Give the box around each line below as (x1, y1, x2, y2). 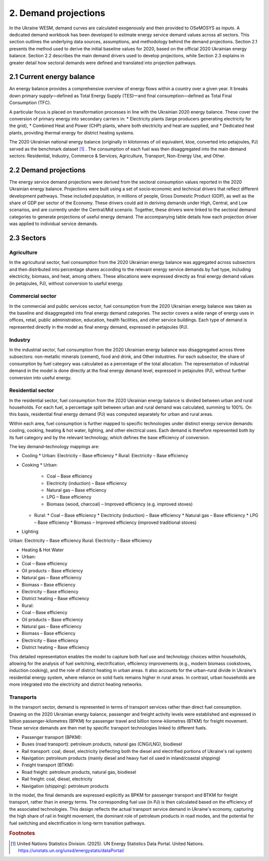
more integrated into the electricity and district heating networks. (9, 681, 143, 687)
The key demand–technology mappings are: (9, 444, 100, 449)
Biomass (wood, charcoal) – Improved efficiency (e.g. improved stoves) (46, 501, 193, 507)
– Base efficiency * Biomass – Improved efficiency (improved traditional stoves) (34, 519, 197, 525)
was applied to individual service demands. (9, 221, 98, 227)
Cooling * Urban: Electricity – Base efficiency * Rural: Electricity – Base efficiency (21, 453, 189, 459)
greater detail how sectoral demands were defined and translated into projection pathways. (9, 60, 197, 66)
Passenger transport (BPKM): (21, 734, 82, 740)
